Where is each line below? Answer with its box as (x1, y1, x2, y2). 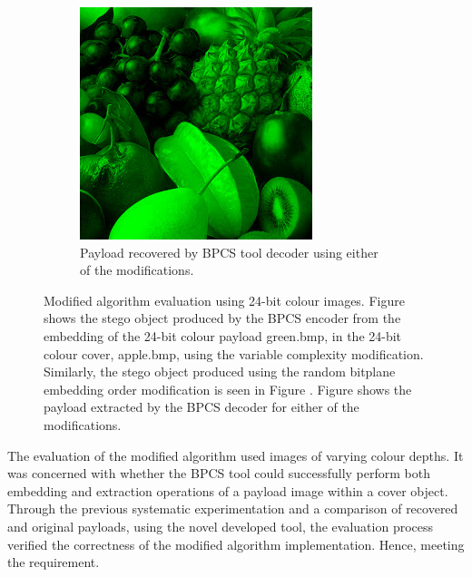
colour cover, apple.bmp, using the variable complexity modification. (44, 344, 424, 363)
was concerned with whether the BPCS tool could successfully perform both (7, 464, 430, 483)
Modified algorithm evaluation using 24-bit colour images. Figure (44, 290, 405, 309)
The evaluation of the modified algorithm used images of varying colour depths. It (7, 445, 464, 465)
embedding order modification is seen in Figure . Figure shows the (44, 379, 412, 398)
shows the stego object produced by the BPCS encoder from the (44, 308, 401, 328)
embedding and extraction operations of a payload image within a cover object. (7, 481, 448, 500)
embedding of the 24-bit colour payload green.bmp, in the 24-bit (44, 326, 402, 345)
